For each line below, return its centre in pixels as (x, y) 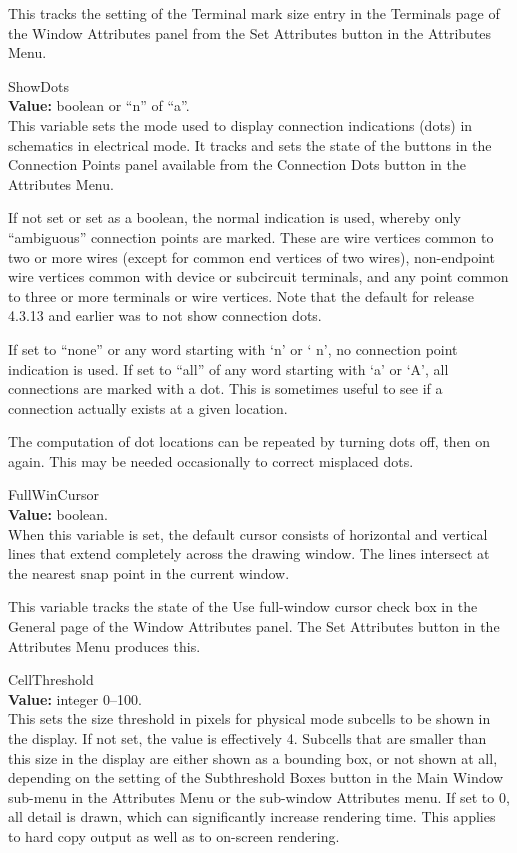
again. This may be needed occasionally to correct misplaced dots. (211, 460)
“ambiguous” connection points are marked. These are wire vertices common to (251, 236)
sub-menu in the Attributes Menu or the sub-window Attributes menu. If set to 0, (259, 796)
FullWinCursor (53, 494)
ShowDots (38, 85)
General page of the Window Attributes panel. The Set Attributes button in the (254, 626)
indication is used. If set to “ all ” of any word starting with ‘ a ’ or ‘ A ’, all (228, 368)
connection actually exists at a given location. (148, 407)
